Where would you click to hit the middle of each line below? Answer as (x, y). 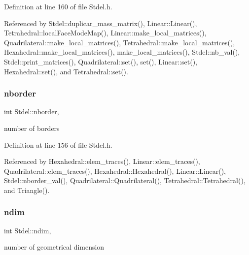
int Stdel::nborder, (32, 112)
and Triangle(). (27, 190)
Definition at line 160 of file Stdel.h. (58, 6)
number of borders (32, 128)
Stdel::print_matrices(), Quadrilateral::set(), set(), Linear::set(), (101, 61)
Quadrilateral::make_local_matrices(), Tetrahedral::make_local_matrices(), (120, 42)
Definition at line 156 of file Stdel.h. (58, 144)
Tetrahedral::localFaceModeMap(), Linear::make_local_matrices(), (105, 33)
